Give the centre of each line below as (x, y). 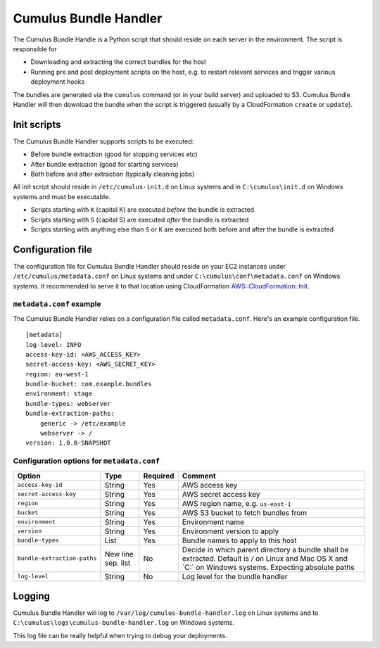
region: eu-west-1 (57, 374)
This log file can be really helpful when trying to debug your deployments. (120, 635)
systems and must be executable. (62, 196)
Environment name (213, 522)
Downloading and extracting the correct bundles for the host (119, 62)
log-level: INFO (53, 344)
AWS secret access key (221, 494)
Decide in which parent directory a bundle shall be (265, 549)
